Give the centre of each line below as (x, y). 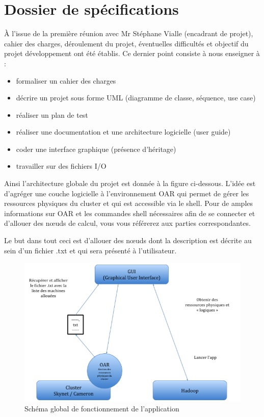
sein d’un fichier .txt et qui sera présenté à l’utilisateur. (90, 250)
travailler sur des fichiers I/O (61, 166)
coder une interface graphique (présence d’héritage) (96, 149)
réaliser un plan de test (52, 114)
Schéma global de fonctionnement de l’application (102, 408)
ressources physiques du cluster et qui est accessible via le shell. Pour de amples (129, 203)
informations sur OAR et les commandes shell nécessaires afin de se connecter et (130, 213)
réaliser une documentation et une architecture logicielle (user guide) (123, 132)
